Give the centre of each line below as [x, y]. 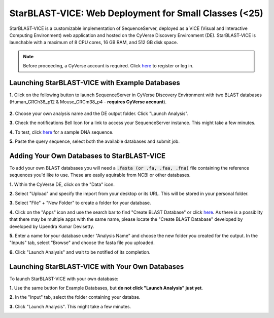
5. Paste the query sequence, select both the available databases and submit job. [95, 141]
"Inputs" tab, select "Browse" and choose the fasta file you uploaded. [82, 243]
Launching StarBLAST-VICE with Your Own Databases [97, 267]
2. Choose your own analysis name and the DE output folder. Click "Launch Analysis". [99, 113]
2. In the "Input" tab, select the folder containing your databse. [75, 297]
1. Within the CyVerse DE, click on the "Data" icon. [62, 184]
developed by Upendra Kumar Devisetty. [52, 226]
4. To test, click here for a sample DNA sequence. [61, 132]
